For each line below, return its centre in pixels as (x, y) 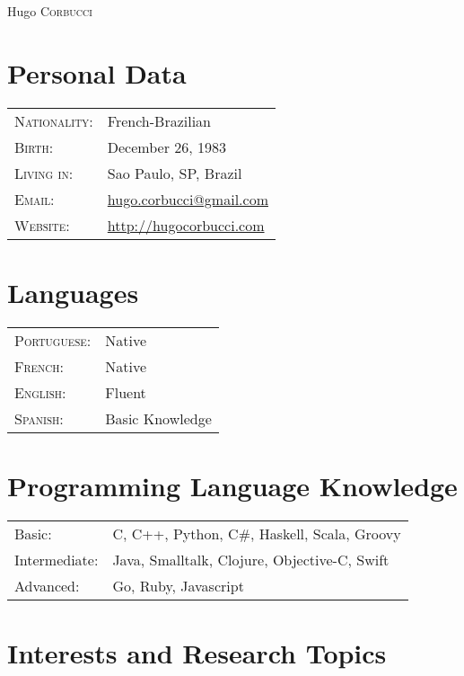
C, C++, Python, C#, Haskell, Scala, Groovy (257, 533)
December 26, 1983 (167, 147)
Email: (35, 199)
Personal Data (97, 72)
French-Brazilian (159, 120)
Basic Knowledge (158, 418)
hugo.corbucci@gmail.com (188, 199)
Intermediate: (57, 559)
